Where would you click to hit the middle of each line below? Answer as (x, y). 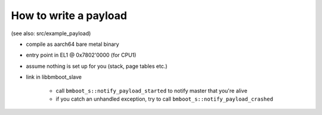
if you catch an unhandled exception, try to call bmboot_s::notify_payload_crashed (165, 99)
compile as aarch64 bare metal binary (72, 44)
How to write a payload (69, 15)
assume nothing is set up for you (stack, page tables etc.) (97, 66)
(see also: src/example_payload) (51, 33)
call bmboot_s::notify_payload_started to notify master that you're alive (151, 91)
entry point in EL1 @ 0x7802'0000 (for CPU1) (81, 55)
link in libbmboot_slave (54, 77)
